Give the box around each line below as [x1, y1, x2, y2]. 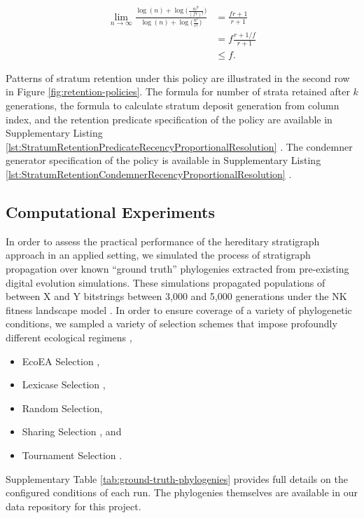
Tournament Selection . [22, 447, 122, 462]
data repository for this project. [6, 498, 141, 513]
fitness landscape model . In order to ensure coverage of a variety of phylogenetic [6, 302, 352, 317]
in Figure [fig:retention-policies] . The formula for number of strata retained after [6, 84, 350, 99]
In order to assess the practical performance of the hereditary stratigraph [6, 233, 320, 248]
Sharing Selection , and [22, 424, 122, 439]
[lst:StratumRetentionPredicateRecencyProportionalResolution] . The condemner [6, 139, 353, 154]
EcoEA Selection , [22, 353, 100, 368]
